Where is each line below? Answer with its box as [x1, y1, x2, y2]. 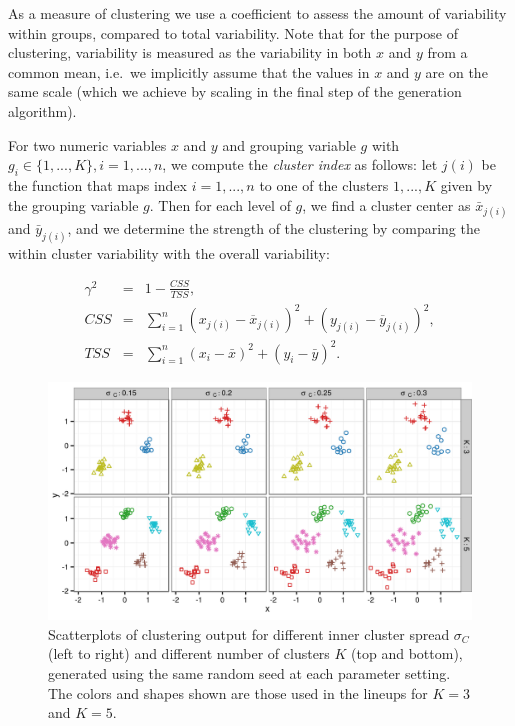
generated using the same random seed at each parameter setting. [48, 662, 451, 683]
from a [427, 42, 468, 63]
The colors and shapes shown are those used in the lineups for [48, 682, 428, 703]
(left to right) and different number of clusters [48, 643, 330, 664]
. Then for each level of [149, 194, 291, 215]
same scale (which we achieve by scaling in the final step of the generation [8, 81, 462, 102]
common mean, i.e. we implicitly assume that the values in [8, 61, 370, 82]
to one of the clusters [259, 174, 389, 195]
